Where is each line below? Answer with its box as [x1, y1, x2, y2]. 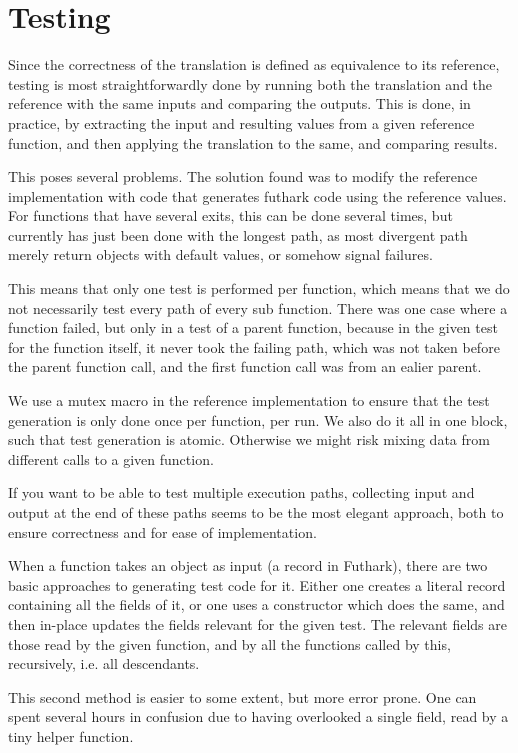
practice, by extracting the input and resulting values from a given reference [8, 112, 475, 133]
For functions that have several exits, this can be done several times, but [8, 205, 453, 226]
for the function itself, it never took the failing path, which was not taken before [8, 336, 500, 357]
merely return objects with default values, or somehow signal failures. [8, 244, 433, 265]
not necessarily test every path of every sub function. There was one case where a [8, 297, 508, 318]
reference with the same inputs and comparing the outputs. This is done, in [8, 93, 471, 114]
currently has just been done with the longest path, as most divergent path [8, 224, 468, 245]
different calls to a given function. [8, 448, 214, 469]
